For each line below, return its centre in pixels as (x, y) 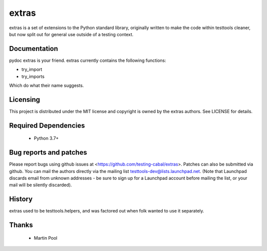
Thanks (21, 225)
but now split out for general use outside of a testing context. (71, 34)
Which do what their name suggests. (46, 85)
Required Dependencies (47, 125)
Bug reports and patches (48, 152)
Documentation (34, 49)
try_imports (33, 76)
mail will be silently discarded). (41, 185)
